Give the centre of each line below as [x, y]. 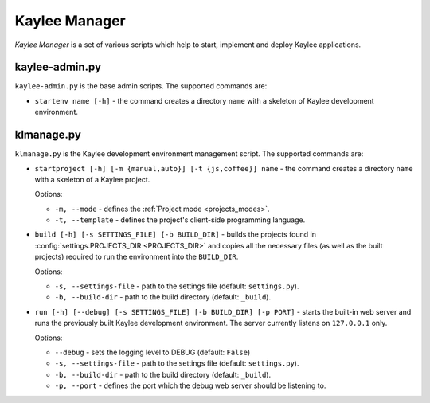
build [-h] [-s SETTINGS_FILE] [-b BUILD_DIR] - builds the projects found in [175, 234]
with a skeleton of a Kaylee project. [92, 179]
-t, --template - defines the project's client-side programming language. [180, 220]
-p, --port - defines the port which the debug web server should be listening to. [190, 385]
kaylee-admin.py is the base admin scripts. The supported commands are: [141, 86]
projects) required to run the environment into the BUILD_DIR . [137, 257]
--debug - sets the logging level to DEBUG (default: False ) [152, 352]
